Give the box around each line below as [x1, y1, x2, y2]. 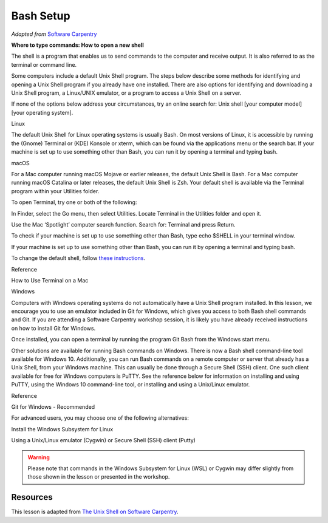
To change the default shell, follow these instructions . [11, 255, 146, 262]
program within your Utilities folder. [11, 187, 100, 194]
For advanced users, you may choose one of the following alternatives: [11, 414, 190, 422]
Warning [27, 453, 50, 461]
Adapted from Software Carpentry [11, 30, 97, 38]
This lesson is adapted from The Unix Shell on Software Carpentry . [11, 508, 179, 516]
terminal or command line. [11, 61, 77, 68]
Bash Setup [11, 9, 70, 22]
